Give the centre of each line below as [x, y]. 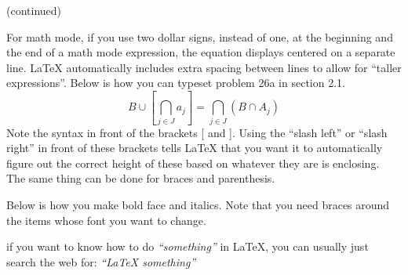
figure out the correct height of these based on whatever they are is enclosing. [193, 163]
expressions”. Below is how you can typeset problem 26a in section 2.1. [176, 83]
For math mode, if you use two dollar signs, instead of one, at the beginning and [200, 36]
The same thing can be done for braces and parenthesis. [141, 178]
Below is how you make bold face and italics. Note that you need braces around [198, 204]
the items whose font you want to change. [106, 220]
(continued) [34, 10]
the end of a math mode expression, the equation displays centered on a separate [201, 52]
